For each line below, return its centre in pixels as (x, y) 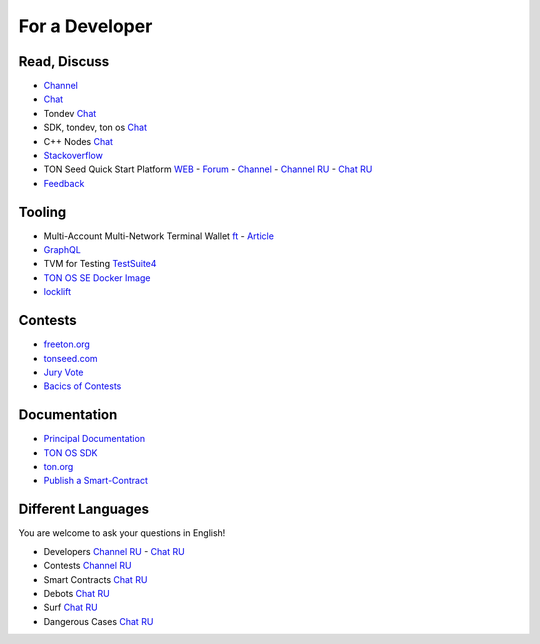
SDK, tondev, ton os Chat (95, 127)
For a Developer (85, 26)
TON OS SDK (70, 452)
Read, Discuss (64, 61)
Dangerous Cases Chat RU (98, 621)
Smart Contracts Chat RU (95, 579)
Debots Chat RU (76, 593)
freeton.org (66, 344)
